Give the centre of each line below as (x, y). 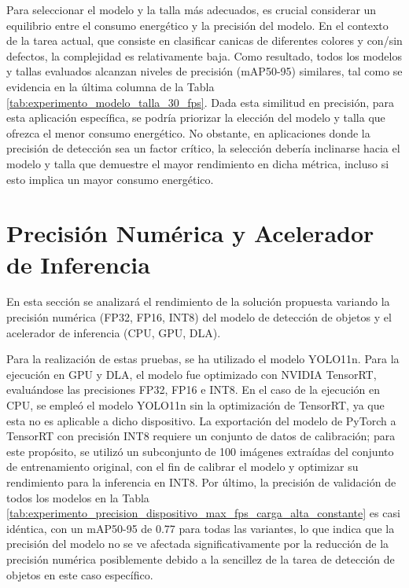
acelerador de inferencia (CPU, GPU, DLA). (114, 332)
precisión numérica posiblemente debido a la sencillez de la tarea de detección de (201, 559)
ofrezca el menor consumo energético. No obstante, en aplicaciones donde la (188, 132)
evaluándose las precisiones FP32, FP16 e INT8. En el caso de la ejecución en (193, 390)
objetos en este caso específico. (80, 574)
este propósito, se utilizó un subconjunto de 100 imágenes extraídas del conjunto (200, 451)
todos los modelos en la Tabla (78, 497)
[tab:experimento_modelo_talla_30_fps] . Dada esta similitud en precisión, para (200, 102)
